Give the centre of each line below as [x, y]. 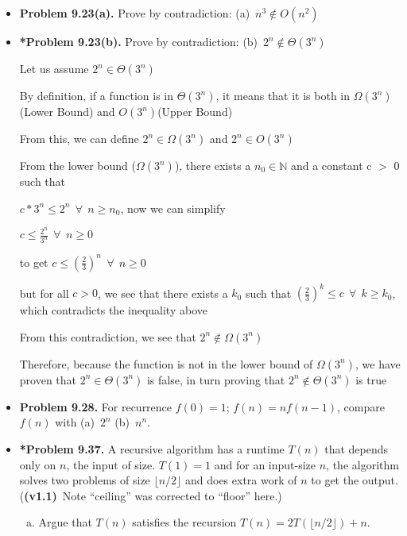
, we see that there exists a [163, 293]
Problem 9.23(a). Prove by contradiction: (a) [135, 13]
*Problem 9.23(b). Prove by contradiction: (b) [139, 41]
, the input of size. [111, 464]
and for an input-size [265, 464]
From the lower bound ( [78, 165]
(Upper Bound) [195, 111]
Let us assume [54, 68]
